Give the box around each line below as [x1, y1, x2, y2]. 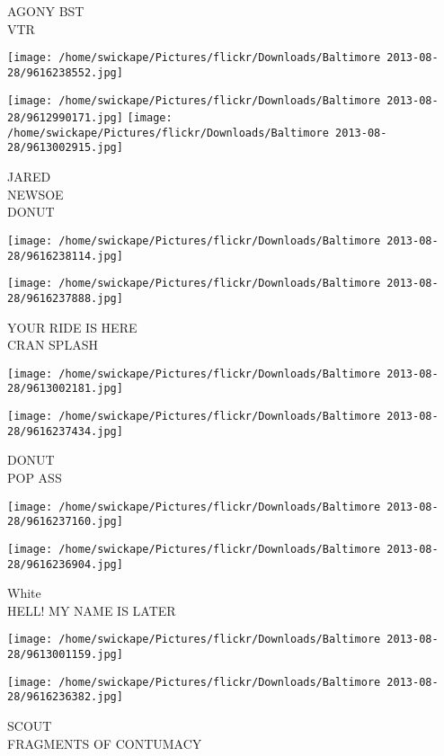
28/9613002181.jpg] [7, 382, 123, 396]
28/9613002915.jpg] [7, 141, 123, 155]
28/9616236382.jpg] [7, 690, 123, 704]
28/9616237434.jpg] [7, 424, 123, 438]
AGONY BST [7, 2, 84, 20]
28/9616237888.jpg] [7, 291, 123, 305]
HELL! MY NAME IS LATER [7, 600, 176, 619]
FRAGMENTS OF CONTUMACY [7, 734, 202, 752]
